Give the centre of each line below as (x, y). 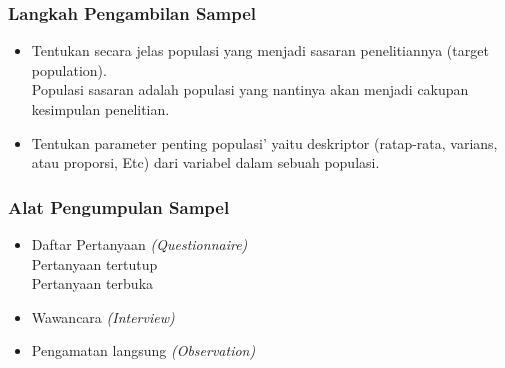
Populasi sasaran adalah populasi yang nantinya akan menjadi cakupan (250, 89)
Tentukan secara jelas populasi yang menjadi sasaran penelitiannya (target (260, 50)
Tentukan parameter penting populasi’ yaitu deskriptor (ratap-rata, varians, (264, 142)
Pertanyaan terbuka (92, 283)
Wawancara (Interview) (103, 316)
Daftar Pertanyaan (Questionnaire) (139, 244)
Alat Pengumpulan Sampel (119, 206)
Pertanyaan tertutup (94, 263)
